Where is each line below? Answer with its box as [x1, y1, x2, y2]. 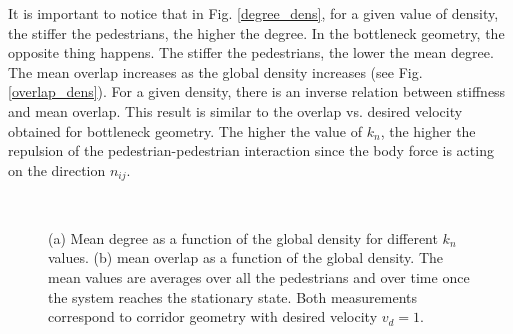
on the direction [8, 159, 106, 180]
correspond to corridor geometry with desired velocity [48, 306, 378, 327]
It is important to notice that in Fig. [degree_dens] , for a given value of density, [8, 3, 499, 23]
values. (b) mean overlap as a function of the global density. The [48, 247, 443, 268]
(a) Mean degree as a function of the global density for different [48, 227, 438, 248]
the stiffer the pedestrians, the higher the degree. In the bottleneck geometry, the [8, 22, 505, 43]
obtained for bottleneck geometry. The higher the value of [8, 120, 363, 141]
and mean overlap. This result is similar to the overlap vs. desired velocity [8, 100, 463, 121]
